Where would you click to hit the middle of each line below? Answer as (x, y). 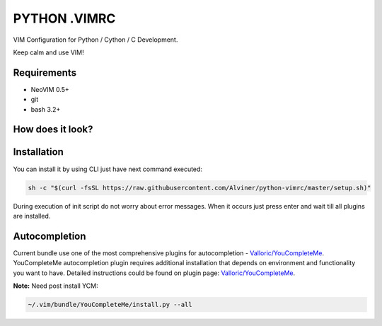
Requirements (45, 72)
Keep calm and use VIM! (48, 52)
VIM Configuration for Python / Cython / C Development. (95, 40)
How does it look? (53, 130)
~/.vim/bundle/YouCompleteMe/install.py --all (110, 304)
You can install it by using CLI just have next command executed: (108, 169)
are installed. (32, 216)
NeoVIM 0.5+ (50, 89)
